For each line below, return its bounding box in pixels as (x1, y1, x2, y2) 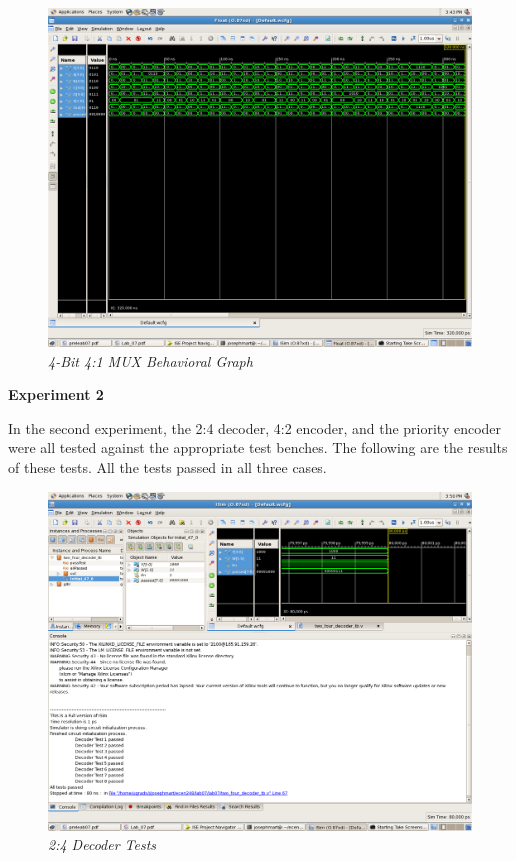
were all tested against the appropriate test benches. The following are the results (8, 437, 508, 458)
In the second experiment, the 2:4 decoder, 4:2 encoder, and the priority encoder (8, 417, 502, 438)
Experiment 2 (8, 384, 104, 405)
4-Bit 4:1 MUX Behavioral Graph (48, 350, 253, 371)
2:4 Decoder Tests (48, 834, 157, 855)
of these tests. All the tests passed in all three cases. (8, 457, 327, 478)
